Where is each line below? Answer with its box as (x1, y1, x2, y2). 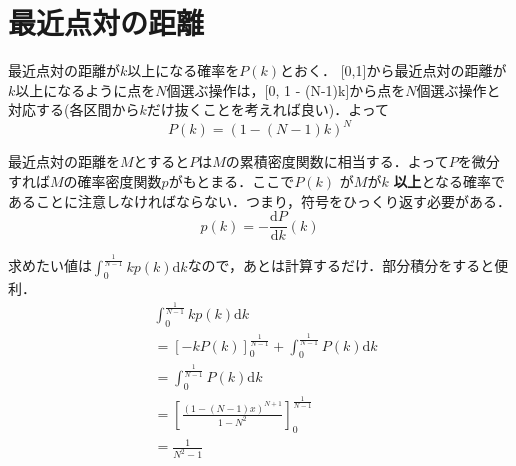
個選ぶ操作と (416, 79, 501, 100)
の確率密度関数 (63, 171, 162, 191)
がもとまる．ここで (168, 171, 295, 191)
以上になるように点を (15, 79, 156, 100)
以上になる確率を (127, 60, 240, 81)
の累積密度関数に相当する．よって (225, 151, 449, 172)
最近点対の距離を (8, 151, 120, 172)
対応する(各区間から (8, 99, 140, 120)
